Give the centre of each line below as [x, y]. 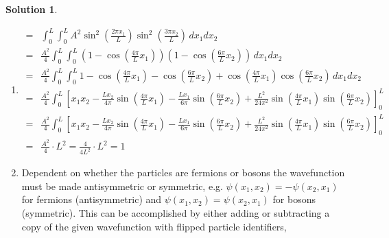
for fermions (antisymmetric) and [92, 199]
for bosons [294, 199]
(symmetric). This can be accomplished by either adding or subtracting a [176, 213]
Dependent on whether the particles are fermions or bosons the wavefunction [183, 172]
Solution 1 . [32, 9]
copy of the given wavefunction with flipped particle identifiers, [154, 226]
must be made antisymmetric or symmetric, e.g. [122, 186]
